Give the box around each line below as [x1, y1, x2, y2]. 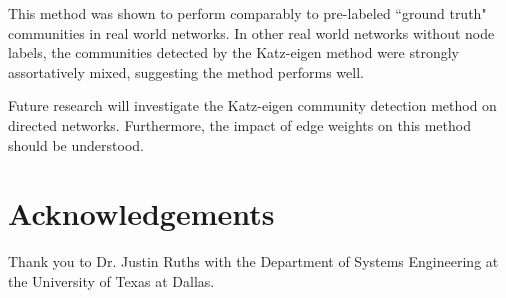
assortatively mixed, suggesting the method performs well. [8, 61, 364, 82]
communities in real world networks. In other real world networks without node [8, 22, 495, 43]
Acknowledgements [8, 193, 275, 234]
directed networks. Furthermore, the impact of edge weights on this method [8, 114, 471, 135]
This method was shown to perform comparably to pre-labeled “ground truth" [8, 3, 487, 23]
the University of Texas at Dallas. [8, 270, 215, 291]
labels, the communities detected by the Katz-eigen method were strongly [8, 42, 459, 63]
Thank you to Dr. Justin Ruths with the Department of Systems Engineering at [8, 251, 499, 272]
